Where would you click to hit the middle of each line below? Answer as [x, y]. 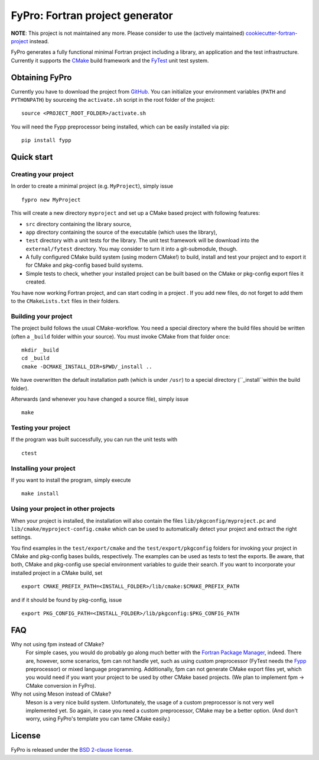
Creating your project [42, 174]
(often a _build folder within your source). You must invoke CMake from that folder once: [121, 336]
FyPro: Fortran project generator [92, 15]
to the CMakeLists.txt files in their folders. [66, 301]
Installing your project [43, 468]
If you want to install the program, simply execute [71, 480]
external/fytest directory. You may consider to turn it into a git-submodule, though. [132, 249]
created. [36, 282]
